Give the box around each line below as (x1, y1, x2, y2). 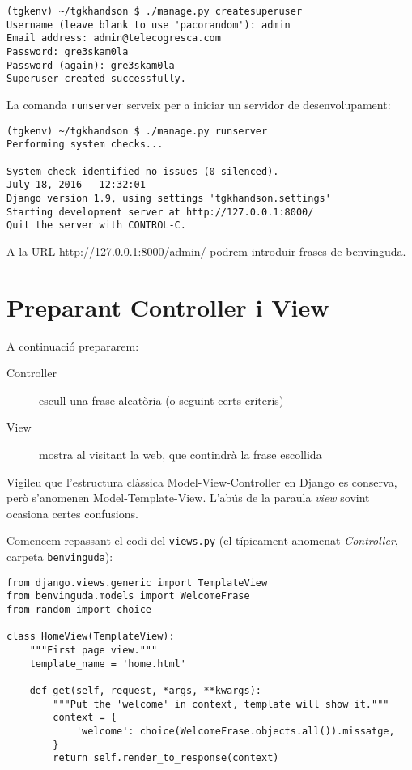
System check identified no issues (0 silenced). (6, 165, 279, 177)
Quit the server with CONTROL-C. (6, 219, 186, 232)
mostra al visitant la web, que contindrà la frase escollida (39, 445, 322, 462)
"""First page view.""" (29, 644, 158, 656)
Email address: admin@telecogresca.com (6, 32, 221, 45)
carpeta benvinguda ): (6, 547, 113, 564)
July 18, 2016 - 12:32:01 (6, 179, 146, 191)
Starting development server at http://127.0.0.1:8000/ (6, 206, 314, 218)
